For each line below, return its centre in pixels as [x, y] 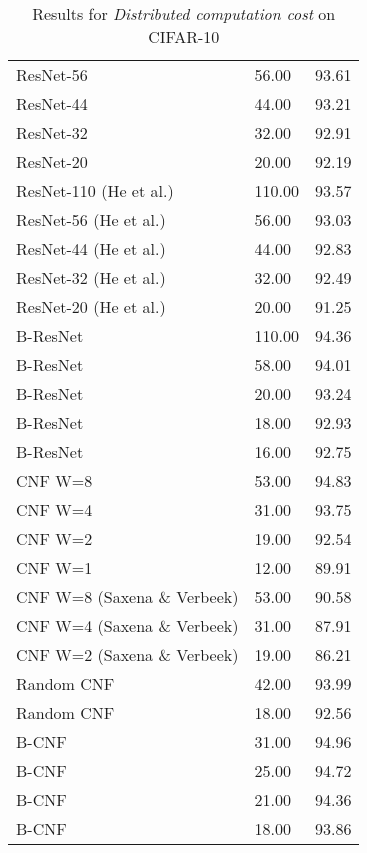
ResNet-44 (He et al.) [91, 248]
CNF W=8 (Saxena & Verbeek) [127, 596]
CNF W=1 [54, 567]
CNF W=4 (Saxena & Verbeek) [127, 625]
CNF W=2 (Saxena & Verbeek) [127, 654]
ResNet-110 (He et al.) [95, 190]
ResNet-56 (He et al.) [91, 219]
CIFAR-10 [184, 36]
